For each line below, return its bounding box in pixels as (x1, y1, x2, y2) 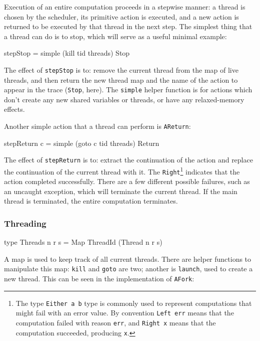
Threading (4, 217, 46, 229)
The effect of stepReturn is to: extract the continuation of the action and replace (4, 154, 253, 165)
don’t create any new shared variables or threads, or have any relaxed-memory (4, 94, 244, 104)
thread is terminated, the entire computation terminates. (4, 196, 178, 206)
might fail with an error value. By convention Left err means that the (15, 307, 234, 318)
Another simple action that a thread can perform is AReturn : (4, 121, 191, 131)
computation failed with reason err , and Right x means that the (15, 317, 216, 328)
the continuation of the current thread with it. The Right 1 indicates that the (4, 164, 240, 177)
